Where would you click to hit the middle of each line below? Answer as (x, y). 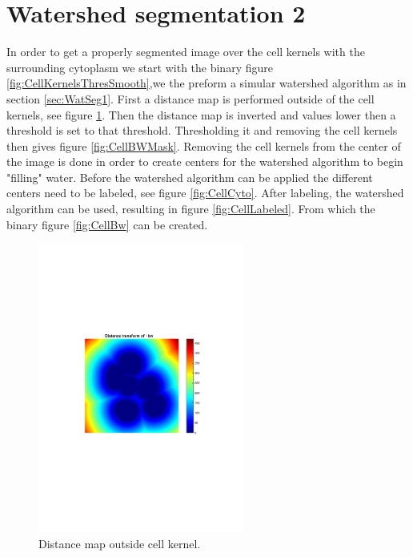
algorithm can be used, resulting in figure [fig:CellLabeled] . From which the (191, 209)
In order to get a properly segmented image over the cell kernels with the (186, 52)
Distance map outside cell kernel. (120, 543)
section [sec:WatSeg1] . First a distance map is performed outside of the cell (190, 98)
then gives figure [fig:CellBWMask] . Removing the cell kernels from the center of (204, 145)
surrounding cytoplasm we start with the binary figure (140, 67)
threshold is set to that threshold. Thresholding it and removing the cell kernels (202, 130)
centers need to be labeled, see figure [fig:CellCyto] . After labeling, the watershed (205, 193)
